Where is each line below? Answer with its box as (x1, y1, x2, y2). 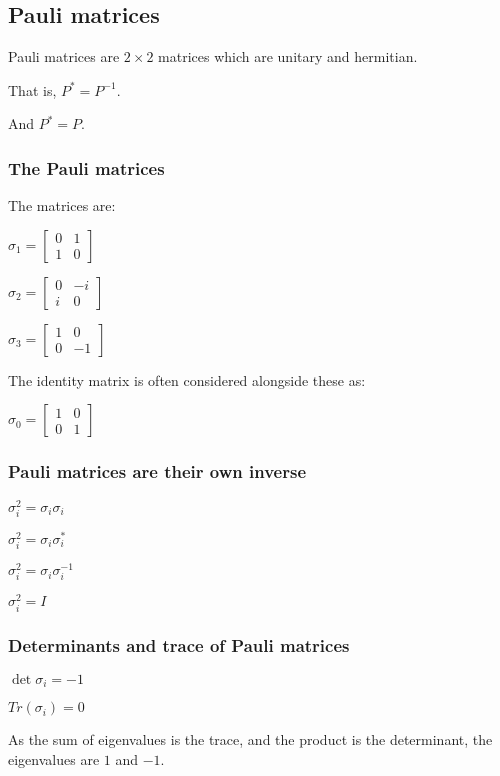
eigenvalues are (8, 748, 100, 769)
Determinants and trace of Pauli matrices (8, 633, 350, 658)
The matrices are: (8, 195, 116, 216)
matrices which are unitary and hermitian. (158, 46, 418, 67)
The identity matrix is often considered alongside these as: (8, 369, 366, 390)
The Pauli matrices (8, 155, 165, 180)
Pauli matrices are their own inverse (8, 459, 307, 484)
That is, (8, 79, 57, 100)
